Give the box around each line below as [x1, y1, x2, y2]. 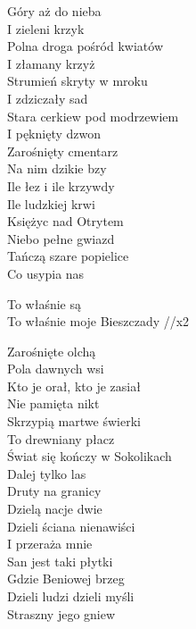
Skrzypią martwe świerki [7, 412, 141, 431]
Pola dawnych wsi [7, 359, 104, 378]
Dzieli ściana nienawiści [7, 516, 135, 535]
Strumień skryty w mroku [7, 71, 148, 90]
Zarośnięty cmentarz [7, 141, 118, 160]
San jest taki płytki [7, 551, 113, 570]
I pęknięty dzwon [7, 124, 101, 143]
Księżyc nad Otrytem [7, 212, 124, 231]
